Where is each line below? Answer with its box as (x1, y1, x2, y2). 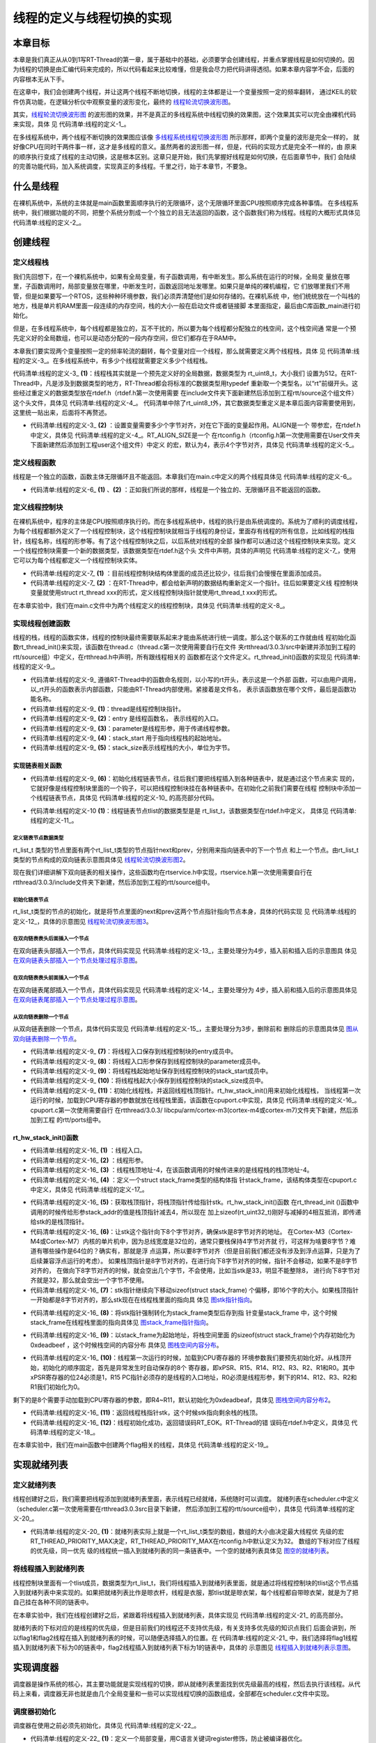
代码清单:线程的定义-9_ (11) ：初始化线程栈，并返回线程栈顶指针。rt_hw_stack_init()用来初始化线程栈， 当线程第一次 (30, 1086, 361, 1095)
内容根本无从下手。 (13, 75, 68, 83)
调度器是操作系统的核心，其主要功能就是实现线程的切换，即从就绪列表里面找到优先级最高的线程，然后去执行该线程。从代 (13, 1680, 361, 1688)
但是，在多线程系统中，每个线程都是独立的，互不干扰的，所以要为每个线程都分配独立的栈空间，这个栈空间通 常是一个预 (13, 324, 357, 333)
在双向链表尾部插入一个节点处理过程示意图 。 (13, 996, 141, 1004)
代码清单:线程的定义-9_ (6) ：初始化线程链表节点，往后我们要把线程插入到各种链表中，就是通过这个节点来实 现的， (30, 774, 359, 782)
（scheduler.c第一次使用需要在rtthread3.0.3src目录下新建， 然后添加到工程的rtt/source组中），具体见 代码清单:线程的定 (13, 1505, 355, 1513)
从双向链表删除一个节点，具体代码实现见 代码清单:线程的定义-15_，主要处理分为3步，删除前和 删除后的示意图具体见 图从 (13, 1025, 359, 1033)
